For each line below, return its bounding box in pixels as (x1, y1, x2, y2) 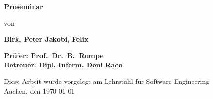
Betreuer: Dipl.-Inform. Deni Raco (4, 60, 123, 70)
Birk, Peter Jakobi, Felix (4, 34, 89, 44)
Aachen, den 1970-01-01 (4, 85, 75, 96)
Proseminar (4, 1, 43, 11)
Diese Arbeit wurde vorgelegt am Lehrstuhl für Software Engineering (4, 76, 210, 86)
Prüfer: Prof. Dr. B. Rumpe (4, 50, 104, 60)
